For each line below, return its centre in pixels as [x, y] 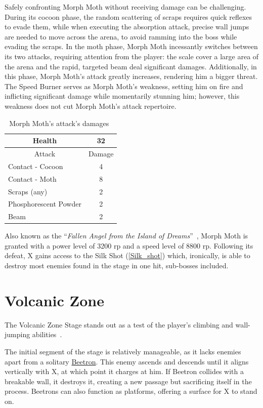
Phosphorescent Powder [45, 204]
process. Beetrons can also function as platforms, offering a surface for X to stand [131, 391]
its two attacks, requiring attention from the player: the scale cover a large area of [132, 56]
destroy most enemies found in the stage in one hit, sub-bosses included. [117, 266]
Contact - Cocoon [36, 166]
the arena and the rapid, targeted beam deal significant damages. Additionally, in [131, 66]
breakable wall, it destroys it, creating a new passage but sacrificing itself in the [128, 381]
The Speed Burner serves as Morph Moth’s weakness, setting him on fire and [124, 86]
